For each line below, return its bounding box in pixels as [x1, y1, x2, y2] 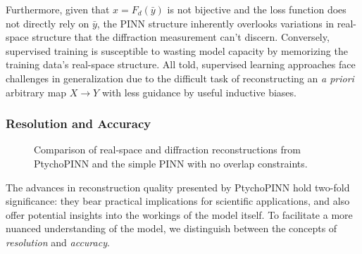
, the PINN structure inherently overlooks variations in [96, 15, 335, 30]
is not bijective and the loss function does [167, 2, 347, 16]
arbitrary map [6, 84, 67, 99]
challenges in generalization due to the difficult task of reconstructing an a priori [6, 70, 354, 85]
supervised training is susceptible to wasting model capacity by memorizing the [6, 43, 348, 58]
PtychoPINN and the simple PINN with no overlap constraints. [34, 155, 308, 170]
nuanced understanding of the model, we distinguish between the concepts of [6, 221, 337, 236]
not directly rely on [6, 15, 89, 30]
